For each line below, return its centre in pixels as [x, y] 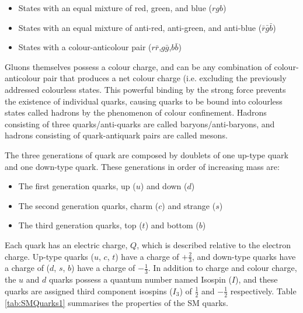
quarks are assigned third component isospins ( [89, 291]
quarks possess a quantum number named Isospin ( [140, 279]
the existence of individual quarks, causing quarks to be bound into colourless [144, 101]
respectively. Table [263, 291]
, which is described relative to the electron [214, 244]
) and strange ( [189, 205]
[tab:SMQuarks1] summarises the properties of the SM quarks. [116, 302]
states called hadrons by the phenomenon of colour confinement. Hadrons [136, 112]
